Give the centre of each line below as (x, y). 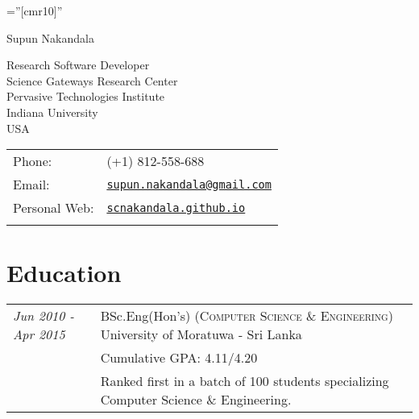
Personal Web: (54, 208)
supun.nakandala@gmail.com (189, 184)
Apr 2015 (39, 334)
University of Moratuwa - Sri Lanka (201, 334)
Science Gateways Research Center (92, 80)
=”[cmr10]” (35, 10)
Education (64, 273)
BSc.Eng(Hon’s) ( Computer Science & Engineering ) (247, 316)
